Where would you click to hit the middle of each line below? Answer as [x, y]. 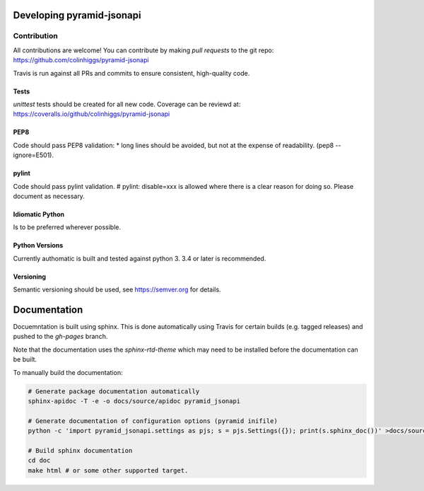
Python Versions [38, 245]
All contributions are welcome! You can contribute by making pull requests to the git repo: [143, 50]
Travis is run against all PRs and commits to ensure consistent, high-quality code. [131, 73]
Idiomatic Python [39, 214]
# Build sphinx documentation [80, 450]
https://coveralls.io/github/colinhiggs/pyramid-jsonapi [92, 114]
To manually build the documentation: [68, 372]
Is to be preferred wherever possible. [67, 227]
